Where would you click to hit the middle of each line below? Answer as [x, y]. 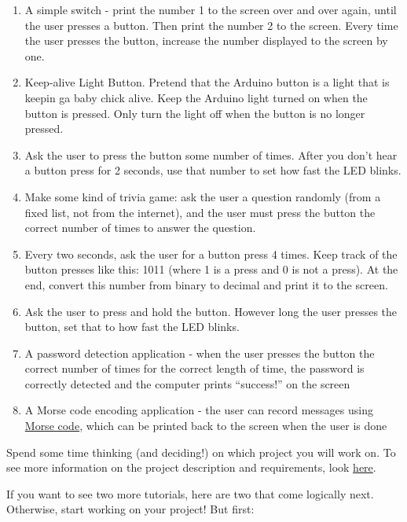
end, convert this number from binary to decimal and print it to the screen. [206, 284]
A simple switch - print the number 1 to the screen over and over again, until [211, 9]
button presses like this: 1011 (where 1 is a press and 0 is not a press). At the [211, 269]
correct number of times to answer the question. [140, 228]
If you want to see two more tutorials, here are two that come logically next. [190, 493]
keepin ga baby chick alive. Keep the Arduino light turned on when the [196, 97]
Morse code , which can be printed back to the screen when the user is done [206, 426]
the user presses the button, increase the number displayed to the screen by [206, 40]
